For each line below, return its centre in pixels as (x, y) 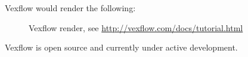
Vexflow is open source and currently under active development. (121, 47)
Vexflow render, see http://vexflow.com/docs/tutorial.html (136, 27)
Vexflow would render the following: (70, 8)
